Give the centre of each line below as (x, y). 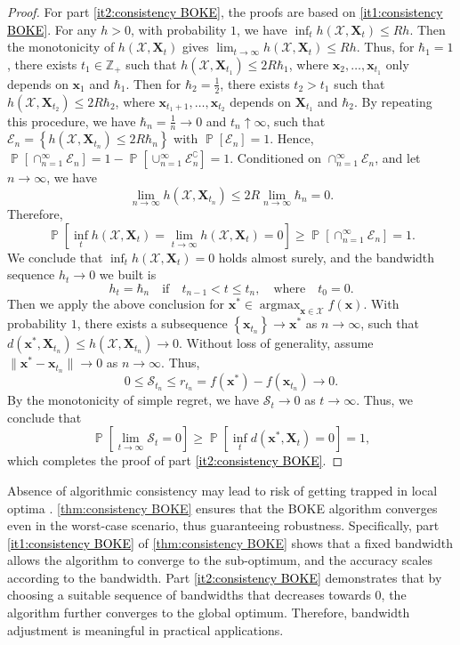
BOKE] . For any (52, 29)
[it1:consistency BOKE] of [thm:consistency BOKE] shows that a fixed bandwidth (230, 542)
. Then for (153, 83)
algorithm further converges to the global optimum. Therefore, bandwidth (209, 613)
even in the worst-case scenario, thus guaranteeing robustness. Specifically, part (223, 525)
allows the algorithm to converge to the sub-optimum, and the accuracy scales (220, 560)
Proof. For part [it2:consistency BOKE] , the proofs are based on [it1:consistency (225, 12)
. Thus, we (384, 400)
